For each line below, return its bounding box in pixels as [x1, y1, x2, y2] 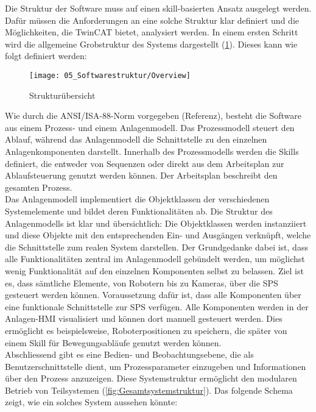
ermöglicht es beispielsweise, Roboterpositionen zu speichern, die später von [5, 324, 287, 336]
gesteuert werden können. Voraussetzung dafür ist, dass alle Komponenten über [5, 288, 301, 301]
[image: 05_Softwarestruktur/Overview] [29, 71, 191, 80]
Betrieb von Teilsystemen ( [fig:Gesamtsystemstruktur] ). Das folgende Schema [5, 383, 293, 396]
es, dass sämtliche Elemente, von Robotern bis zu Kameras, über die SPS [5, 276, 278, 289]
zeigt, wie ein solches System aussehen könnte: [5, 396, 178, 408]
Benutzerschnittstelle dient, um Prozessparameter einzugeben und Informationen [5, 360, 306, 372]
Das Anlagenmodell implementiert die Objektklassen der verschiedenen [5, 193, 270, 205]
